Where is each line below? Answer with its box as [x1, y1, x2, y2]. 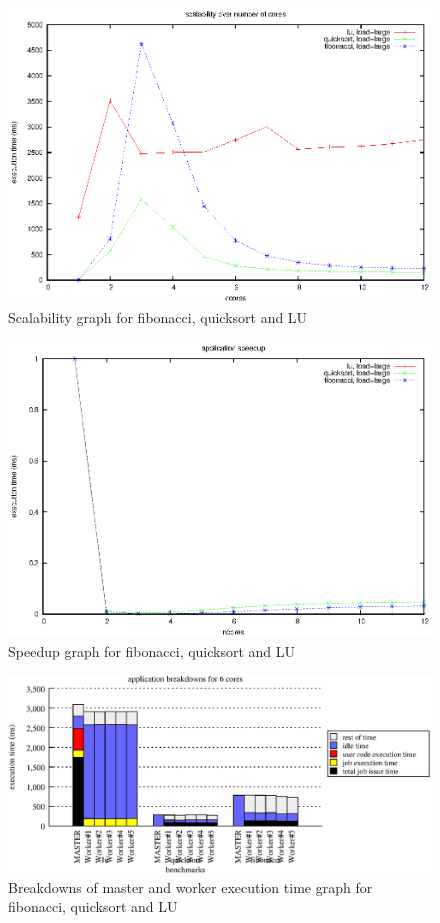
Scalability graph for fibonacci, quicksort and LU [8, 306, 308, 327]
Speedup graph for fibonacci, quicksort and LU [8, 640, 296, 661]
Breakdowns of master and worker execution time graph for [8, 876, 373, 897]
